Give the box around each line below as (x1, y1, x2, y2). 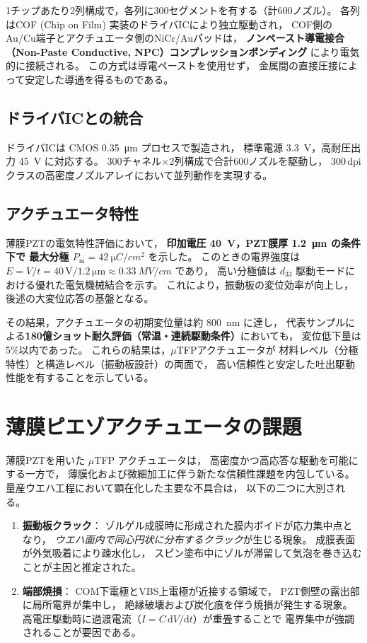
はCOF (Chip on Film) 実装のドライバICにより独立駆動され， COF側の (6, 16, 333, 31)
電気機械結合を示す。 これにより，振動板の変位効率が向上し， (64, 277, 354, 291)
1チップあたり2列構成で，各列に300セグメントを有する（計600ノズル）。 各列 (6, 3, 361, 17)
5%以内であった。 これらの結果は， (6, 342, 171, 357)
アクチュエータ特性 (6, 202, 139, 224)
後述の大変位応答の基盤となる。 (6, 291, 154, 306)
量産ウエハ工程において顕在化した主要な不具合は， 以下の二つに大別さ (6, 480, 336, 494)
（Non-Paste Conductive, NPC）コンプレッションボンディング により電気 (6, 44, 360, 59)
